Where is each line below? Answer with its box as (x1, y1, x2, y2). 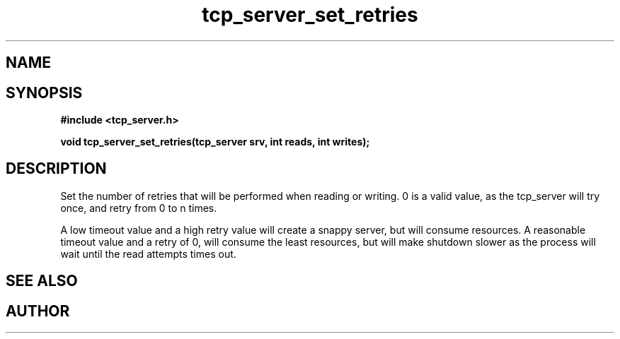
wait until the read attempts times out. (60, 247, 236, 260)
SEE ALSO (6, 272, 78, 290)
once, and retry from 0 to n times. (60, 201, 217, 214)
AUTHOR (6, 302, 70, 320)
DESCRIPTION (6, 160, 107, 178)
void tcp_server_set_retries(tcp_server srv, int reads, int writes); (60, 136, 370, 148)
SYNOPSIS (6, 83, 83, 102)
